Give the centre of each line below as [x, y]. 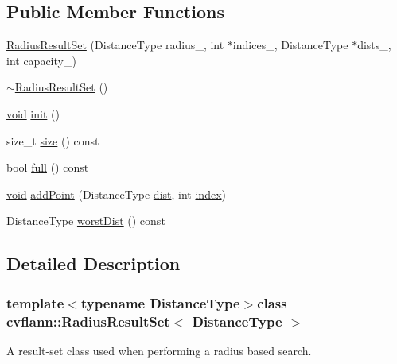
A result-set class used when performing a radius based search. [159, 350]
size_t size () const [53, 140]
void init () [33, 113]
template [35, 302]
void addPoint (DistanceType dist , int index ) [116, 194]
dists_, [374, 45]
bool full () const [48, 167]
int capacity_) [41, 60]
